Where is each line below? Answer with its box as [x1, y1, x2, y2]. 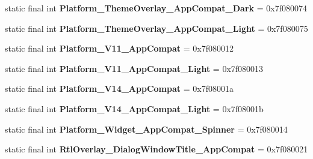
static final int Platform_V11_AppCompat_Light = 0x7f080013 [5, 62, 264, 74]
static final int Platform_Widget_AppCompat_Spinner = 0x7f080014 [5, 122, 288, 135]
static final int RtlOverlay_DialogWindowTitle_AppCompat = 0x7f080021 [5, 143, 308, 155]
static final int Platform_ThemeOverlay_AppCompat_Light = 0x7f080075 [5, 22, 308, 34]
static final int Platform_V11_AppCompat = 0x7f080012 [5, 42, 234, 55]
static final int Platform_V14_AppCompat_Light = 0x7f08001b [5, 102, 264, 115]
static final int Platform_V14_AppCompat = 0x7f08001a [5, 82, 234, 95]
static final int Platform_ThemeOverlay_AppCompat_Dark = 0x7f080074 [5, 2, 307, 14]
